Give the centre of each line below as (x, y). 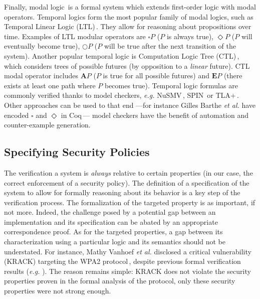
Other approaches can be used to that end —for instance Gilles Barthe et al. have (130, 105)
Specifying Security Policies (77, 152)
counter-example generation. (47, 125)
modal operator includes (41, 76)
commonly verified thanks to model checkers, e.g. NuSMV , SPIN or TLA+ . (122, 95)
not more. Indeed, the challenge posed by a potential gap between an (110, 212)
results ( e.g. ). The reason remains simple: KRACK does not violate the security (127, 271)
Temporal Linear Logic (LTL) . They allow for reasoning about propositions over (128, 26)
